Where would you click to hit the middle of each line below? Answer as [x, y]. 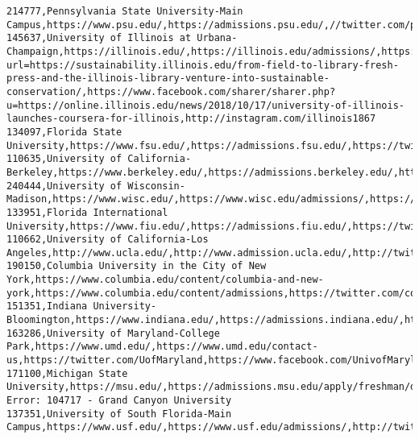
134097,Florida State [64, 132]
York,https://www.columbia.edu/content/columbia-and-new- [165, 280]
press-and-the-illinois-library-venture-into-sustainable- [168, 79]
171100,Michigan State [67, 373]
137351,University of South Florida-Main [119, 414]
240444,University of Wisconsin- [96, 186]
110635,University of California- [99, 159]
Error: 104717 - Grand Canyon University [119, 401]
